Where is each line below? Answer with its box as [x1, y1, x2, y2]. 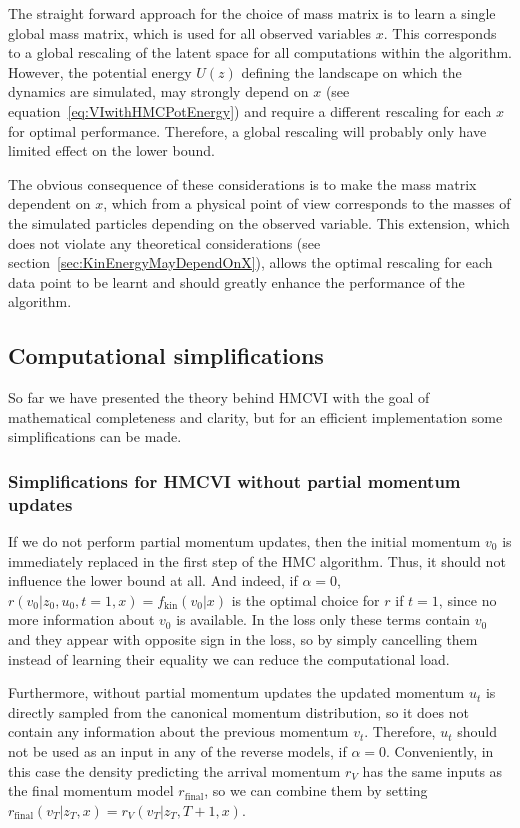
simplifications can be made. [8, 426, 182, 447]
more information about [8, 609, 155, 630]
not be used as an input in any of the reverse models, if [8, 740, 347, 761]
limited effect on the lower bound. [8, 140, 215, 161]
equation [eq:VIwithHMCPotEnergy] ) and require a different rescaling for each [8, 100, 492, 121]
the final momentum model [8, 780, 174, 801]
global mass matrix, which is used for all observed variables [8, 22, 372, 43]
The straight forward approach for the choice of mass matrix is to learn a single [8, 3, 496, 23]
